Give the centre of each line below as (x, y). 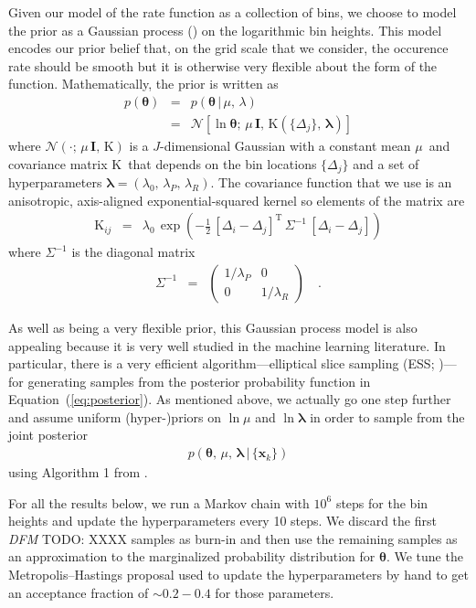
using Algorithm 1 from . (78, 472)
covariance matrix (58, 163)
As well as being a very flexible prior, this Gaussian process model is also (213, 327)
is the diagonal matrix (133, 252)
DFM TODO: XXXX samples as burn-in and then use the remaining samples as (233, 538)
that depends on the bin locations (222, 163)
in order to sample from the (387, 416)
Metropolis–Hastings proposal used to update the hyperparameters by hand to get (238, 575)
